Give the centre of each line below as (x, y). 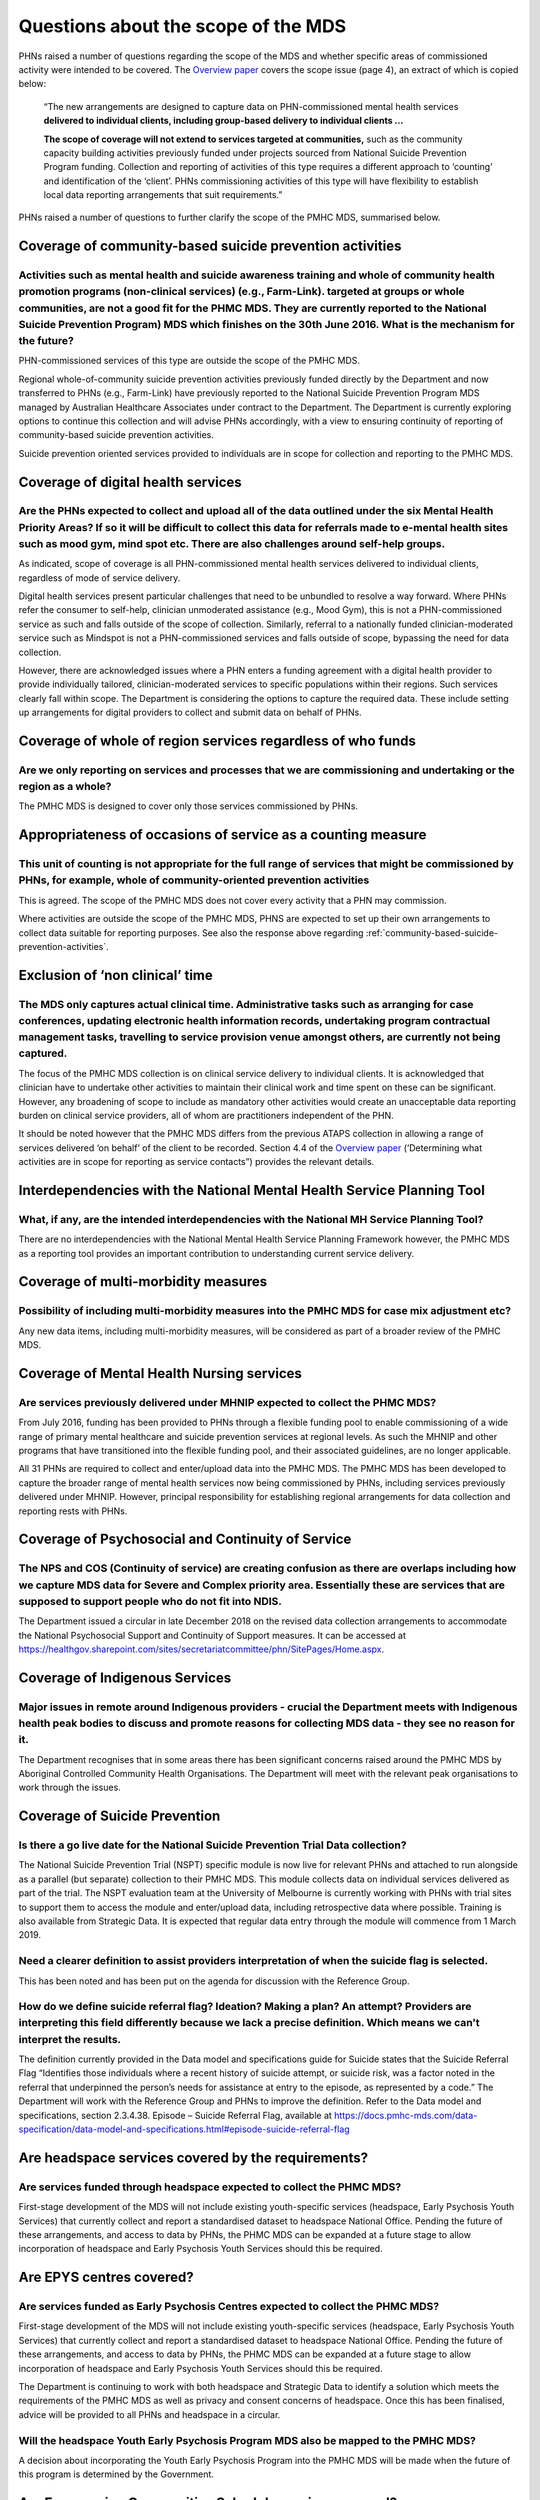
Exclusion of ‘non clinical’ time (116, 975)
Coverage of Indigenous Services (125, 1677)
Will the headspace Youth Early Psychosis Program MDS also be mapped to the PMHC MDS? (247, 2440)
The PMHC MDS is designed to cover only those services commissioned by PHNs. (188, 806)
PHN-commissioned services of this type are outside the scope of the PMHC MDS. (189, 361)
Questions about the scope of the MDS (182, 26)
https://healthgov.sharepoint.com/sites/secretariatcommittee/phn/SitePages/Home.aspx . (201, 1649)
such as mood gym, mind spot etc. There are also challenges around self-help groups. (231, 543)
